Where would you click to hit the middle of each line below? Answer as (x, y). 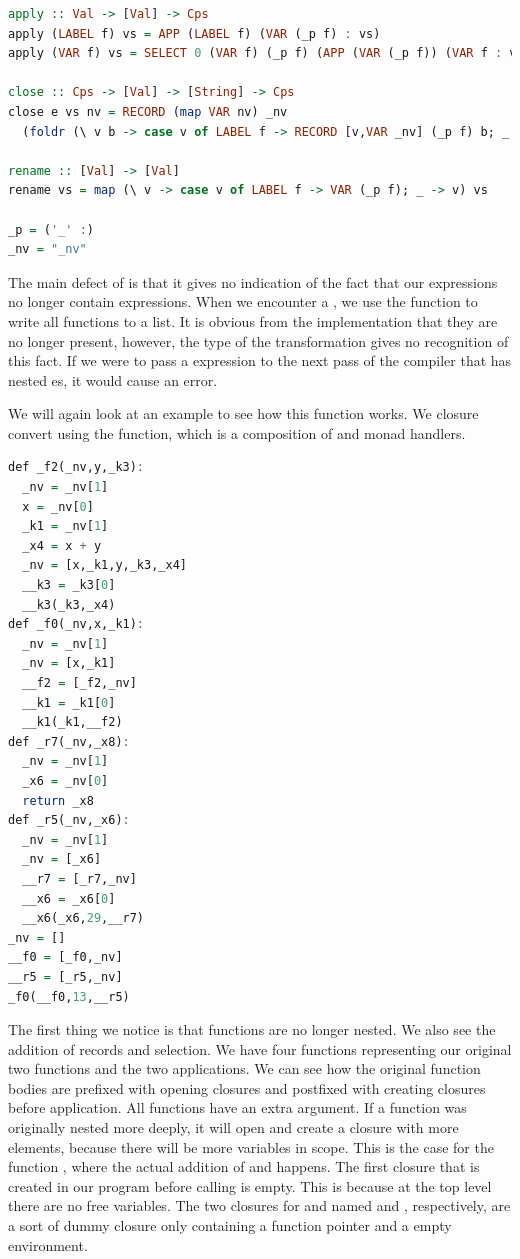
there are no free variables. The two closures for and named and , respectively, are (259, 1205)
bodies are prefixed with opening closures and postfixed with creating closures (247, 1087)
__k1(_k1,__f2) (72, 722)
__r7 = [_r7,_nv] (79, 878)
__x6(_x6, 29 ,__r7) (83, 918)
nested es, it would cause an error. (113, 379)
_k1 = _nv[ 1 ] (65, 526)
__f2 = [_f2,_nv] (79, 683)
